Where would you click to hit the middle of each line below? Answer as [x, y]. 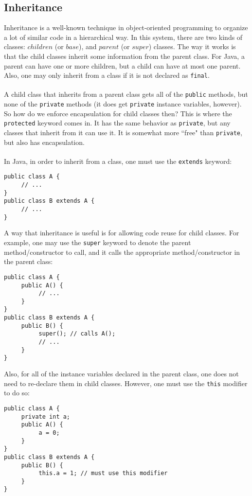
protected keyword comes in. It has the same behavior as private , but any [117, 123]
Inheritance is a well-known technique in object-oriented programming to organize [126, 27]
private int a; [46, 416]
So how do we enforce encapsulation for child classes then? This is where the [118, 113]
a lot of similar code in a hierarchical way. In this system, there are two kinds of [123, 37]
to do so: [17, 393]
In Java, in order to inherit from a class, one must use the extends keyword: [118, 161]
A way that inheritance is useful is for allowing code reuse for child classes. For [122, 233]
